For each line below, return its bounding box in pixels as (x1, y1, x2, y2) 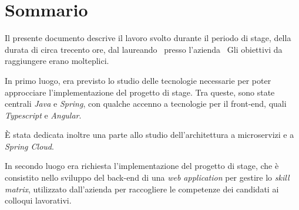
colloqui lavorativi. (5, 194, 72, 206)
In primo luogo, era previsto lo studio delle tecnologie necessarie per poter (5, 74, 271, 86)
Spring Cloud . (5, 140, 54, 152)
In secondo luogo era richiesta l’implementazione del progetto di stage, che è (5, 160, 279, 172)
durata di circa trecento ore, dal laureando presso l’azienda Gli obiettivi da (5, 43, 283, 55)
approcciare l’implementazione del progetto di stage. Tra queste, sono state (5, 86, 275, 98)
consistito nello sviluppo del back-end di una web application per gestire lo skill (5, 171, 290, 184)
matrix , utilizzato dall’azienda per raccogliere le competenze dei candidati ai (5, 182, 279, 195)
